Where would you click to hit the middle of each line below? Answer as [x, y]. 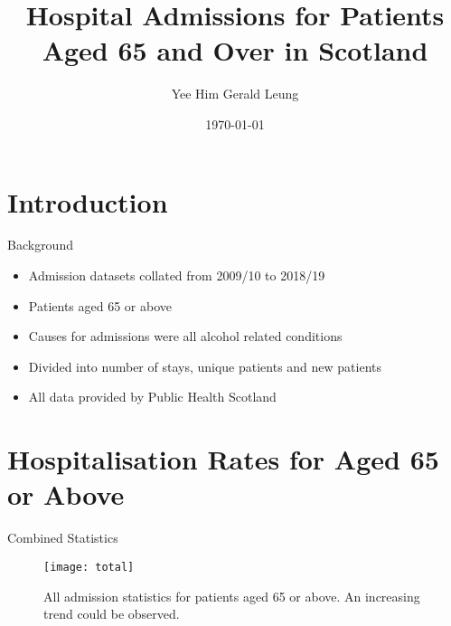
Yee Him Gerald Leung [235, 94]
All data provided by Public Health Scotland [152, 397]
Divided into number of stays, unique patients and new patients [205, 366]
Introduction [88, 201]
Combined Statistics [63, 538]
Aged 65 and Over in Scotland [235, 50]
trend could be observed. [112, 614]
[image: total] [89, 567]
